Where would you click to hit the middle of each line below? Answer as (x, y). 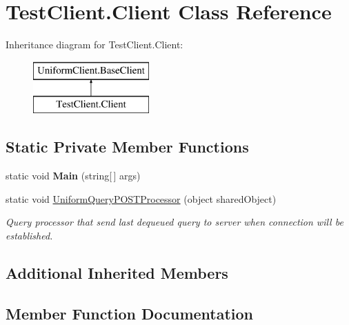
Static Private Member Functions (127, 147)
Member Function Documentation (130, 313)
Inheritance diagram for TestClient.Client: (94, 45)
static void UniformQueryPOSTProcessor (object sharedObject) (141, 198)
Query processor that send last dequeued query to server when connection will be (174, 222)
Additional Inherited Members (117, 272)
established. (29, 235)
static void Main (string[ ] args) (73, 176)
